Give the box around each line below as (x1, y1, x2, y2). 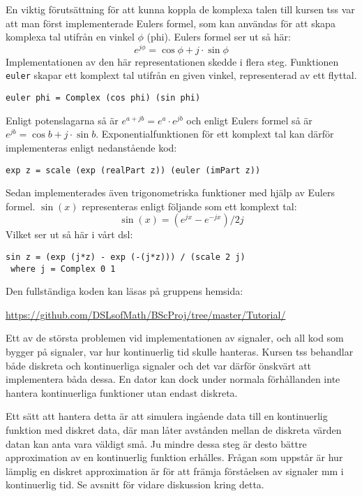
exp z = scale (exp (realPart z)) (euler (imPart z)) (6, 165, 261, 175)
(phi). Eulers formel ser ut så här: (146, 29, 291, 44)
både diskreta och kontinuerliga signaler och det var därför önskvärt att (6, 358, 312, 372)
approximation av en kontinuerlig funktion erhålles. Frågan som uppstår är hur (6, 450, 343, 465)
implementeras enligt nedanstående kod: (6, 140, 177, 154)
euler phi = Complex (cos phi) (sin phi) (6, 93, 201, 103)
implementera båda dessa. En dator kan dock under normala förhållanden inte (6, 372, 340, 386)
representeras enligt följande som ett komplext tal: (82, 198, 297, 213)
